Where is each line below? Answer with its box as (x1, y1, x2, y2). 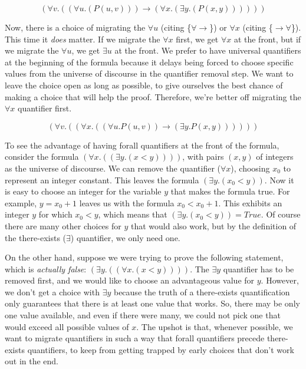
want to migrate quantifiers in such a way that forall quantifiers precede (5, 332, 265, 344)
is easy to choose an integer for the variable (5, 185, 162, 197)
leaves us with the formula (79, 196, 175, 209)
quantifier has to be (223, 262, 294, 275)
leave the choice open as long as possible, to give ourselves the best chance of (5, 78, 283, 91)
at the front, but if (233, 32, 301, 45)
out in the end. (5, 355, 59, 367)
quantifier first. (18, 102, 72, 114)
